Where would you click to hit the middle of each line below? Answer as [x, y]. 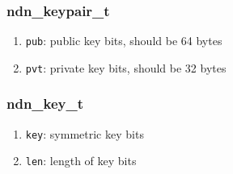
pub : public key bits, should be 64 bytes [124, 41]
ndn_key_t [45, 104]
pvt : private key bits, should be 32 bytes [126, 67]
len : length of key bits [81, 161]
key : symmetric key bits [85, 133]
